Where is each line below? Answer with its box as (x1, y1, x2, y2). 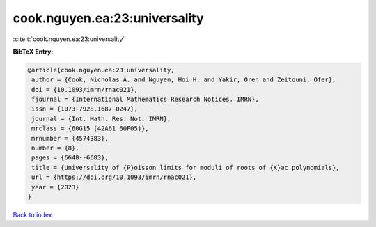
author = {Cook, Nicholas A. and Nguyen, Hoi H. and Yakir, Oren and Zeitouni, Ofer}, (31, 76, 336, 84)
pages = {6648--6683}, (31, 154, 109, 162)
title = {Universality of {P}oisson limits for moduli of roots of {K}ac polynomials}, (31, 164, 340, 171)
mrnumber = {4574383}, (31, 134, 109, 142)
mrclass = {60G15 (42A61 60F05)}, (31, 125, 149, 132)
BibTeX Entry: (13, 47, 54, 56)
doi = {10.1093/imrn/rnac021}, (31, 86, 139, 93)
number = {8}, (31, 144, 79, 152)
